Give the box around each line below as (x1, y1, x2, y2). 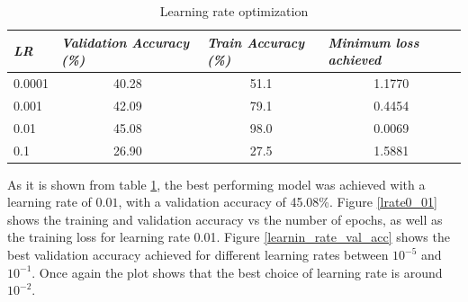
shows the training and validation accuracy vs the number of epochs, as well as (7, 209, 443, 228)
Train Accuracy (206, 32, 305, 51)
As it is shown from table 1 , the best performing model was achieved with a (7, 174, 426, 193)
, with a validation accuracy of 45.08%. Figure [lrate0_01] (118, 192, 437, 211)
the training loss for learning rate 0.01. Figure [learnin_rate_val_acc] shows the (7, 227, 450, 246)
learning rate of (7, 192, 92, 211)
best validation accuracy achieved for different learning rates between (7, 245, 389, 264)
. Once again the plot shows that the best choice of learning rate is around (31, 262, 443, 281)
